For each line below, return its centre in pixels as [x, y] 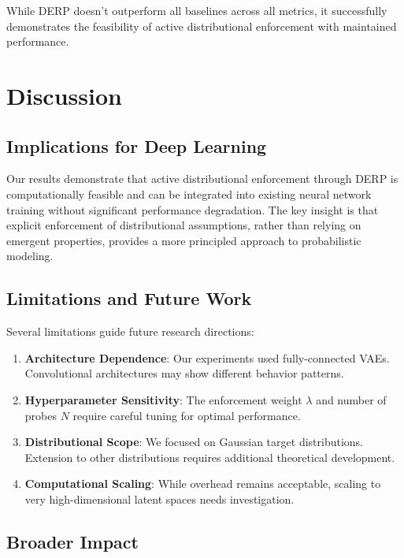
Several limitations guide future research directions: [130, 331]
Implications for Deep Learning [137, 145]
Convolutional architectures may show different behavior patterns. [184, 373]
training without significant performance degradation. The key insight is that [193, 209]
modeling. [30, 256]
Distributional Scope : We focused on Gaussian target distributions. [194, 442]
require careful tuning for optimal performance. [187, 415]
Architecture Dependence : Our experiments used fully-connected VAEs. [207, 357]
